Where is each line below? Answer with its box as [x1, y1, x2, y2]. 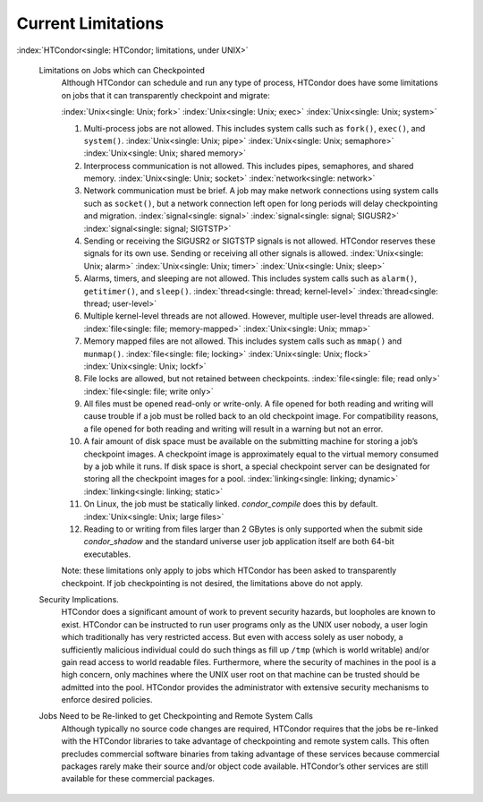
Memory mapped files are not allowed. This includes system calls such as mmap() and [83, 336, 402, 346]
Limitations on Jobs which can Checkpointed [38, 64, 206, 75]
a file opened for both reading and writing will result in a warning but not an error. [83, 423, 384, 434]
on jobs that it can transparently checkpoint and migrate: [61, 90, 270, 100]
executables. [83, 549, 131, 559]
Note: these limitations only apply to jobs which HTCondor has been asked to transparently [61, 565, 397, 576]
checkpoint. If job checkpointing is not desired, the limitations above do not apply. [61, 577, 364, 588]
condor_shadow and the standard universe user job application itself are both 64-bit [83, 536, 394, 547]
